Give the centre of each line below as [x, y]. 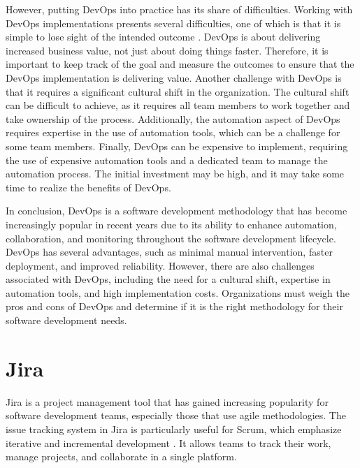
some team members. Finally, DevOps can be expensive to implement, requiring [177, 146]
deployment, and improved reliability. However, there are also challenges [160, 265]
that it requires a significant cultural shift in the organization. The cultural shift [178, 91]
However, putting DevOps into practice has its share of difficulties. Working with [179, 9]
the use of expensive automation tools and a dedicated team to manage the [167, 160]
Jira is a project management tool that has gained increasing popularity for [167, 401]
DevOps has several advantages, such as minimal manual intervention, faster [169, 252]
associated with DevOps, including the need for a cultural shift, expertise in [168, 279]
